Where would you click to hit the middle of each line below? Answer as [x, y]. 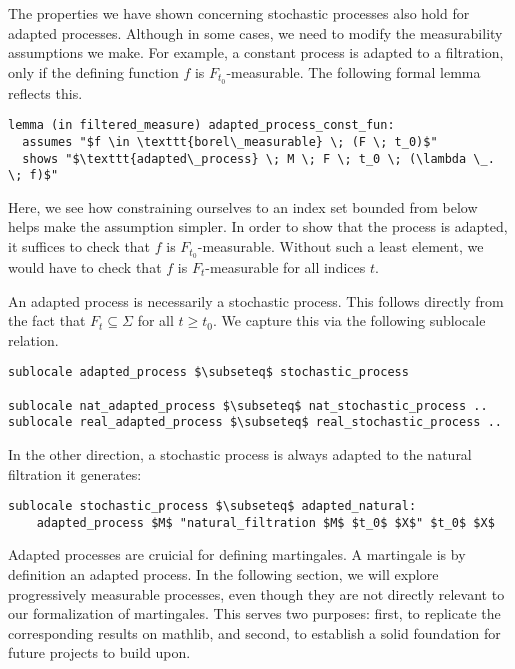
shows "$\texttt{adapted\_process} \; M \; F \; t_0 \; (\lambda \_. [258, 158]
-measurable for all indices [285, 266]
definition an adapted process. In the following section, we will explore [223, 574]
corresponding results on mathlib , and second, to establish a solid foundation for [254, 632]
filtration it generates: [75, 473]
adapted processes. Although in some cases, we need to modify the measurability [255, 32]
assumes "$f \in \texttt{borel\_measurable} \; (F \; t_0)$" [230, 141]
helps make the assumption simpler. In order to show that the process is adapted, [258, 226]
